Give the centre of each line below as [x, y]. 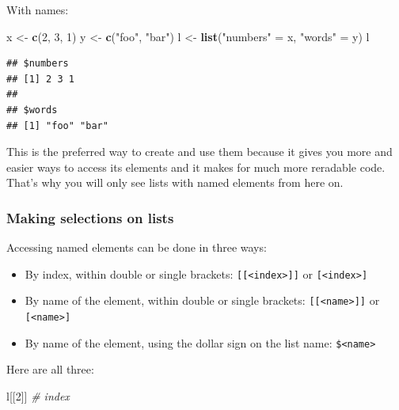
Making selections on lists [90, 217]
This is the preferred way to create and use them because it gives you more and [199, 152]
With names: [38, 9]
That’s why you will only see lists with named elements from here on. [175, 182]
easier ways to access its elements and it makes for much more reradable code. [196, 167]
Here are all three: [50, 369]
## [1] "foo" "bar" [57, 125]
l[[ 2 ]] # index [38, 395]
